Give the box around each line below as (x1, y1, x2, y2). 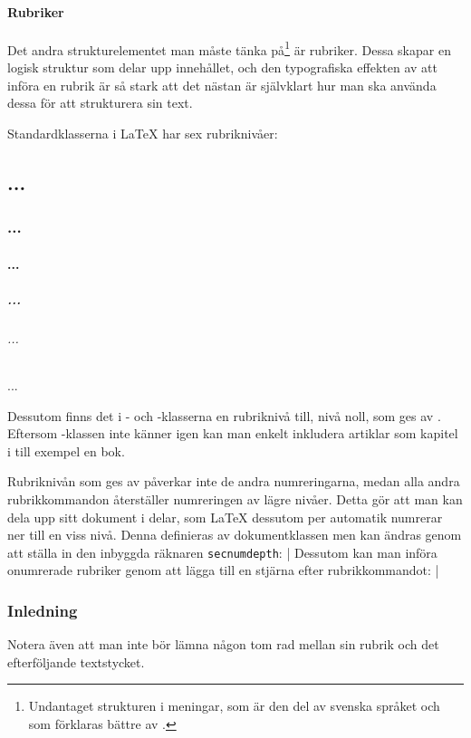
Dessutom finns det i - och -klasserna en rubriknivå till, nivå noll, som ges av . (7, 406, 441, 425)
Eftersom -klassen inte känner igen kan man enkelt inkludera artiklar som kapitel (7, 424, 458, 443)
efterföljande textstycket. (7, 652, 145, 671)
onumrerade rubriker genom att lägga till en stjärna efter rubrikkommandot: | (7, 561, 439, 580)
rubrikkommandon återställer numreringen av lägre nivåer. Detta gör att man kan (7, 489, 463, 508)
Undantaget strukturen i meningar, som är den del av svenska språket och (28, 696, 440, 715)
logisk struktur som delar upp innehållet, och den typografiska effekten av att (7, 58, 437, 77)
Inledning (7, 599, 78, 621)
